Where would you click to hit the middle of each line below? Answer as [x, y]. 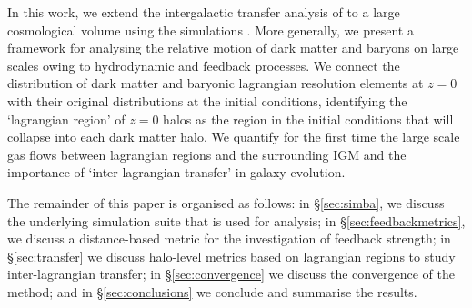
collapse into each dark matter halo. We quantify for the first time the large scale [234, 137]
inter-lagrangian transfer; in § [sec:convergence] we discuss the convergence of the [231, 274]
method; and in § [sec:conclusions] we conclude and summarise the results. [212, 291]
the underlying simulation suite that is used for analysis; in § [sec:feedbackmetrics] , [236, 220]
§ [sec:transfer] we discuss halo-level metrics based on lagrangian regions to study [231, 256]
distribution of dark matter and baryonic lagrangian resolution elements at [216, 83]
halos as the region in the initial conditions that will [308, 119]
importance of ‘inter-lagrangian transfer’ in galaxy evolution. [176, 172]
